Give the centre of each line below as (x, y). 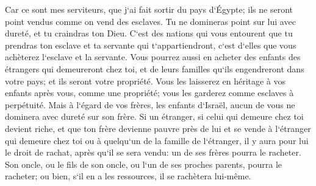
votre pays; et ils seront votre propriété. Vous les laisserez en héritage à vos (145, 81)
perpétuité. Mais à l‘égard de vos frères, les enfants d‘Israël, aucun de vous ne (150, 104)
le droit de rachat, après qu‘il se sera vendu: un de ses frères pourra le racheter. (153, 152)
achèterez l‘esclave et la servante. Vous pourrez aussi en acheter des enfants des (153, 57)
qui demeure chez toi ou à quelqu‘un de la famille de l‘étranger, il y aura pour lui (157, 140)
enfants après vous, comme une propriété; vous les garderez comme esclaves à (149, 93)
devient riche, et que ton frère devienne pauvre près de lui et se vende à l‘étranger (158, 128)
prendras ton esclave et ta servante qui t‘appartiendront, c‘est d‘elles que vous (151, 45)
